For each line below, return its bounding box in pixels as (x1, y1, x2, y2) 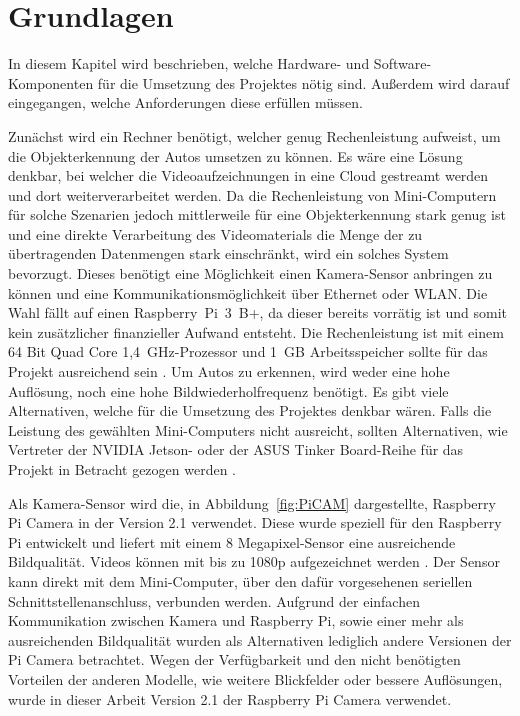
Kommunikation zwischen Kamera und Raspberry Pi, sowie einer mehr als (8, 610, 464, 631)
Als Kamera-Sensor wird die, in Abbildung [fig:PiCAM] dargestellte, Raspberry (8, 492, 496, 513)
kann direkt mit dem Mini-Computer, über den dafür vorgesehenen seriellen (8, 570, 473, 591)
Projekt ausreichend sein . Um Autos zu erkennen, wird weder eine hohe (8, 361, 450, 382)
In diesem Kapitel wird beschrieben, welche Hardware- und (8, 53, 370, 74)
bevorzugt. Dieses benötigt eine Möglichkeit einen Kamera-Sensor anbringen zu (8, 263, 493, 284)
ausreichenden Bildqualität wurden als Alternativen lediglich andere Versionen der (8, 629, 512, 650)
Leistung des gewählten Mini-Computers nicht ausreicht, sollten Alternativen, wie (8, 419, 508, 440)
